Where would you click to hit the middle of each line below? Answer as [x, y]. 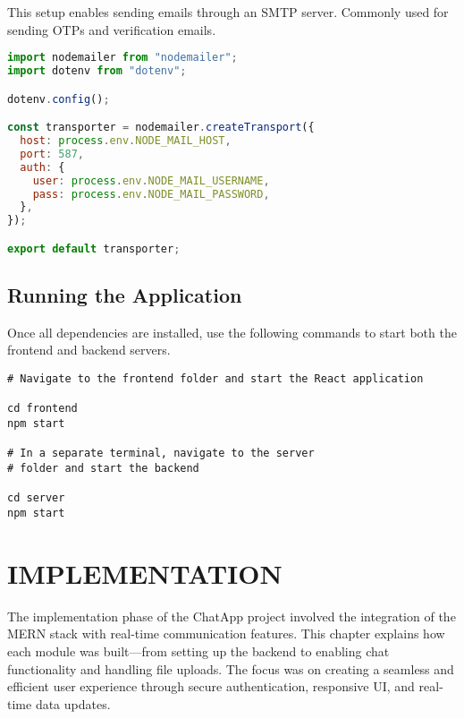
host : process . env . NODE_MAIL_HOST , [126, 141]
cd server [36, 498]
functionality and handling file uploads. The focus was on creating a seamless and [231, 668]
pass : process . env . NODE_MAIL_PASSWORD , [151, 194]
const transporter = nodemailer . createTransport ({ [161, 128]
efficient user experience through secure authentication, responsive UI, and [211, 686]
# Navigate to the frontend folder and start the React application [215, 379]
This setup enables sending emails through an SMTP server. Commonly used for [228, 12]
